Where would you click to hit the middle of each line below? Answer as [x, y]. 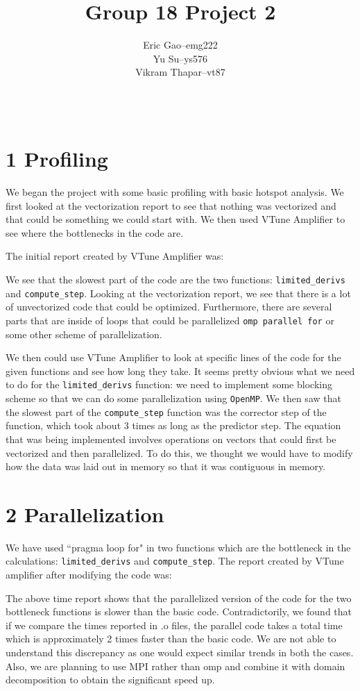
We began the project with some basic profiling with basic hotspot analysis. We [175, 192]
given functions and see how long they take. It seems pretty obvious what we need [180, 371]
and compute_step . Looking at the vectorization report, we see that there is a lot [178, 293]
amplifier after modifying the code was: [89, 575]
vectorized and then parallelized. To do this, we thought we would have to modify [179, 452]
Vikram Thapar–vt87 [180, 72]
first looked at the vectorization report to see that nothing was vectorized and [171, 205]
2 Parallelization [85, 514]
